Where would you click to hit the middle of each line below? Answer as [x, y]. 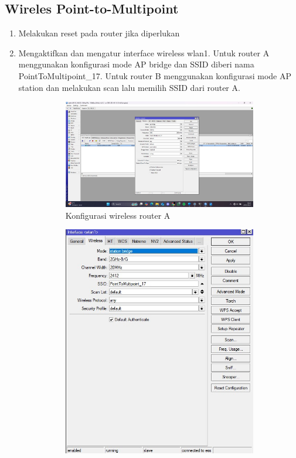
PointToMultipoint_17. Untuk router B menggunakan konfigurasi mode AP [155, 75]
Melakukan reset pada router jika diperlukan [99, 33]
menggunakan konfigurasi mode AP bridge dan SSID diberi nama [136, 64]
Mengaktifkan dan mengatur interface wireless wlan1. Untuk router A [144, 52]
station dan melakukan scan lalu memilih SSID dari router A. [129, 87]
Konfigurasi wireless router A [118, 215]
